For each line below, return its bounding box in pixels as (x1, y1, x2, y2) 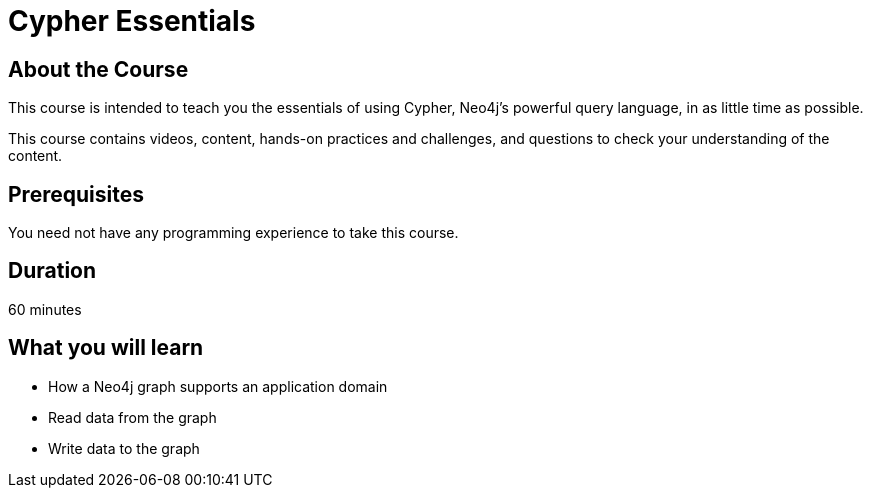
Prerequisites (8, 181, 144, 207)
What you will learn (8, 335, 204, 361)
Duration (8, 258, 97, 284)
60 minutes (8, 300, 82, 318)
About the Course (8, 56, 189, 82)
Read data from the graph (48, 408, 217, 426)
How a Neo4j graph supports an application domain (48, 377, 388, 395)
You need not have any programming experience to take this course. (8, 224, 459, 242)
